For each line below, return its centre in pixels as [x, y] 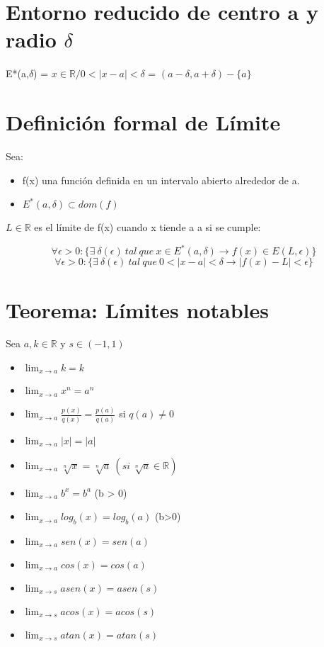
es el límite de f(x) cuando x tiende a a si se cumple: [147, 227]
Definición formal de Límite [143, 122]
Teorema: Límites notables [137, 309]
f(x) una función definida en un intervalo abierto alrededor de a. [161, 180]
